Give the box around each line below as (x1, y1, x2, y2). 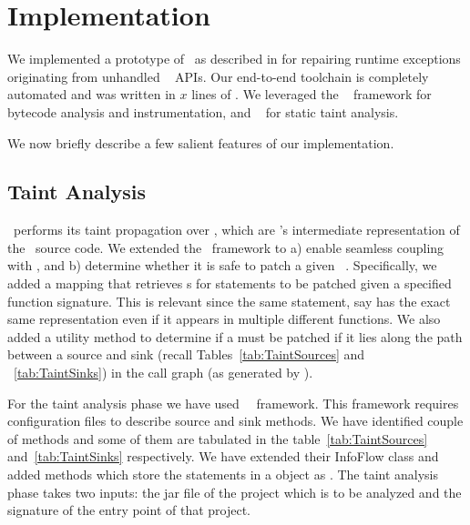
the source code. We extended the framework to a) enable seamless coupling (7, 237, 444, 257)
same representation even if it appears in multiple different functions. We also (7, 309, 441, 328)
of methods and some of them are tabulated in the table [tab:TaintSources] (7, 429, 428, 448)
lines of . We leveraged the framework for (191, 85, 432, 104)
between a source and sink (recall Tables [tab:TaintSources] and (7, 345, 365, 364)
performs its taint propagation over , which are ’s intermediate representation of (13, 220, 460, 239)
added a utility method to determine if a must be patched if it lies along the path (7, 327, 463, 346)
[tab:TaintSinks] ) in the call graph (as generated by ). (14, 363, 313, 382)
